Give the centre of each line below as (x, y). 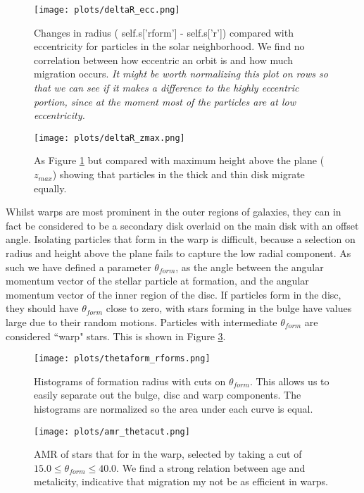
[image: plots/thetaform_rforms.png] (122, 359)
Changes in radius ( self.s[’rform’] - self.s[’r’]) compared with (164, 32)
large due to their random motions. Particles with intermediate (142, 322)
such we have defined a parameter (79, 267)
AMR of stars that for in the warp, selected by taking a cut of (168, 454)
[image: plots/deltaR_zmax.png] (109, 138)
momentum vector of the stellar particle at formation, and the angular (157, 281)
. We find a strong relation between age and (211, 467)
